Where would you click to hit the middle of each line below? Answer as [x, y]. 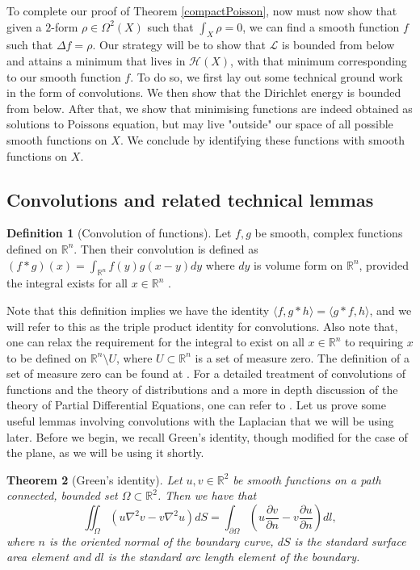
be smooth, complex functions [329, 233]
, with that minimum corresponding [319, 60]
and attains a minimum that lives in [96, 60]
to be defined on [47, 357]
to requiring [374, 342]
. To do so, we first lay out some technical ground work [267, 76]
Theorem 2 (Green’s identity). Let [94, 479]
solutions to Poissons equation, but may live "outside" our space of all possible [200, 124]
